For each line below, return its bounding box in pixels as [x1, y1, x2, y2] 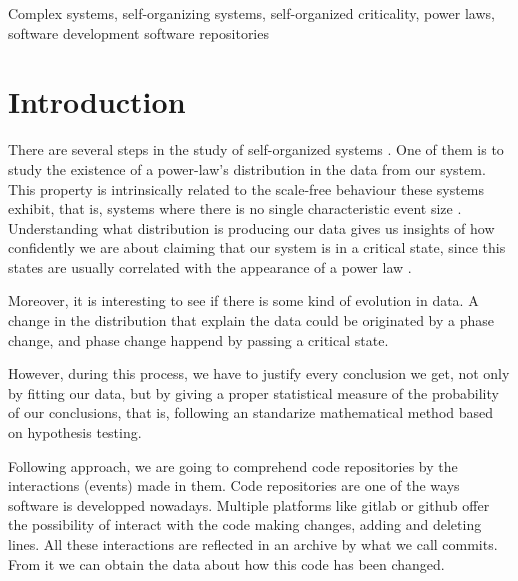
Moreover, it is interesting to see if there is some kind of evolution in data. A [8, 290, 479, 311]
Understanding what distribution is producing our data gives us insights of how [8, 217, 495, 238]
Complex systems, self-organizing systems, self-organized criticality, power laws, [8, 3, 495, 23]
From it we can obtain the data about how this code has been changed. [8, 553, 445, 574]
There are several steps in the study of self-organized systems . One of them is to [8, 139, 504, 160]
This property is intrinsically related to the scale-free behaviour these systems [8, 178, 485, 199]
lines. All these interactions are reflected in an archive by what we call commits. [8, 534, 498, 554]
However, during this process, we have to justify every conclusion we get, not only [8, 363, 510, 384]
